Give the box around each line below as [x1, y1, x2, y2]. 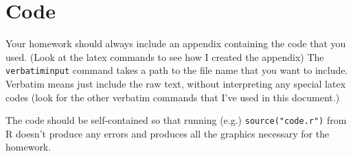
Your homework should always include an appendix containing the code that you [5, 36, 346, 51]
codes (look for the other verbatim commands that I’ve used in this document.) [5, 90, 340, 104]
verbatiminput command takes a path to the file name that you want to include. [5, 63, 348, 77]
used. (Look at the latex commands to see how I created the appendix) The [5, 49, 324, 64]
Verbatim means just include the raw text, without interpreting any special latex [5, 76, 346, 90]
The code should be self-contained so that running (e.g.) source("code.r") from [5, 113, 347, 127]
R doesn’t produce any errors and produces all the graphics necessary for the [5, 126, 330, 140]
